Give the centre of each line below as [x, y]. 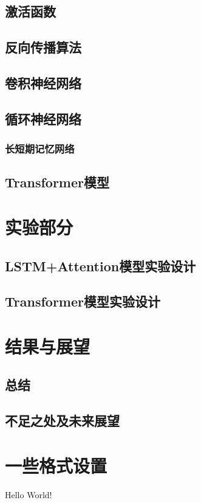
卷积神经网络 [43, 82]
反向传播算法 [43, 47]
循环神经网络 [43, 118]
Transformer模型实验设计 [83, 301]
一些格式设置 [56, 465]
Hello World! [29, 494]
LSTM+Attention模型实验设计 [101, 265]
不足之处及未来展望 [62, 421]
